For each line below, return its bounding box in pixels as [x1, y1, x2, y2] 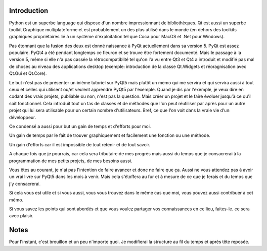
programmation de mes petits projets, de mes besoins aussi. [9, 158, 133, 164]
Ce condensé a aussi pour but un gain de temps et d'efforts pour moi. [9, 123, 151, 129]
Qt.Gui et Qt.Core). [9, 70, 47, 76]
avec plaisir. [9, 213, 34, 219]
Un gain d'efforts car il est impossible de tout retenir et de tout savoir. [9, 141, 151, 147]
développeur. [9, 114, 37, 120]
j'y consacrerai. [9, 181, 41, 187]
